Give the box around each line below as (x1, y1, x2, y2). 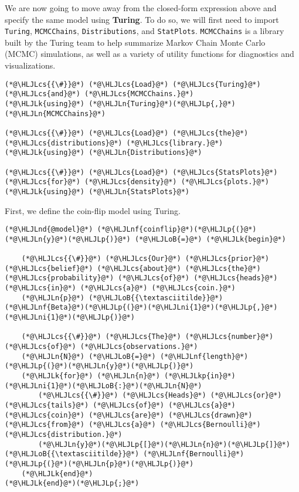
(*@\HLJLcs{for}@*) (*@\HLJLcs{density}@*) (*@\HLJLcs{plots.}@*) (5, 178, 270, 186)
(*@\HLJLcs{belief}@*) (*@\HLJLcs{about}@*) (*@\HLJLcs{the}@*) (5, 264, 261, 273)
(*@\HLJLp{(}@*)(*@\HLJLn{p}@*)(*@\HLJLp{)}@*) (5, 459, 194, 468)
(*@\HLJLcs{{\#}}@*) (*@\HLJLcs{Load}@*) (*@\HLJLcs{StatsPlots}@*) (5, 168, 278, 177)
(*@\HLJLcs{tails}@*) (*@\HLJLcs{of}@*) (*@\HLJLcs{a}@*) (5, 401, 236, 409)
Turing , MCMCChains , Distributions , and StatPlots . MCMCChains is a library (5, 25, 284, 37)
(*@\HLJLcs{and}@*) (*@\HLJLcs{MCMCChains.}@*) (5, 90, 194, 99)
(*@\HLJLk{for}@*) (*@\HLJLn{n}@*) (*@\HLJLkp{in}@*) (21, 371, 236, 380)
